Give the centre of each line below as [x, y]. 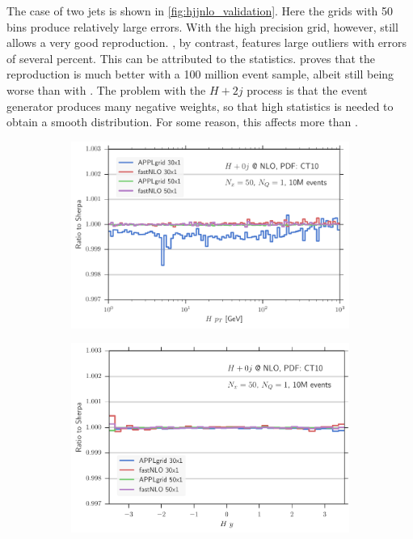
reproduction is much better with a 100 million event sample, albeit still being [200, 74]
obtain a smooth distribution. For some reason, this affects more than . [182, 122]
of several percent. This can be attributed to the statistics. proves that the [191, 58]
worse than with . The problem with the [106, 89]
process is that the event [307, 89]
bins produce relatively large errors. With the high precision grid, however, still [202, 26]
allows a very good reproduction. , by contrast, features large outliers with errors [207, 42]
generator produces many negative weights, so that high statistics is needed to [200, 106]
